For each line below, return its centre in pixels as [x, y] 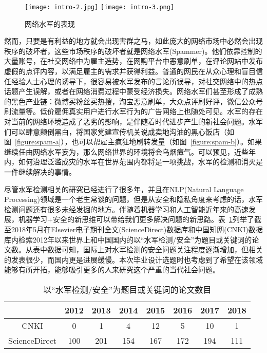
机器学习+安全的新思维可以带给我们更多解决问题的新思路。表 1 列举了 [136, 219]
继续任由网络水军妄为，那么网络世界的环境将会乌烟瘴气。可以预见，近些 [126, 151]
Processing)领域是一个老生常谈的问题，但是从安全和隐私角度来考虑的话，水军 [133, 199]
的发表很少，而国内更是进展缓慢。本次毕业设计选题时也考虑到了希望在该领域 [133, 259]
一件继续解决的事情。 [40, 171]
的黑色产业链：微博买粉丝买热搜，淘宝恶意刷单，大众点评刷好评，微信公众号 [133, 101]
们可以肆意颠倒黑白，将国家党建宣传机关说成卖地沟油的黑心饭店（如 [119, 131]
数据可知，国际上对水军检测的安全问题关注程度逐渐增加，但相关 [155, 249]
